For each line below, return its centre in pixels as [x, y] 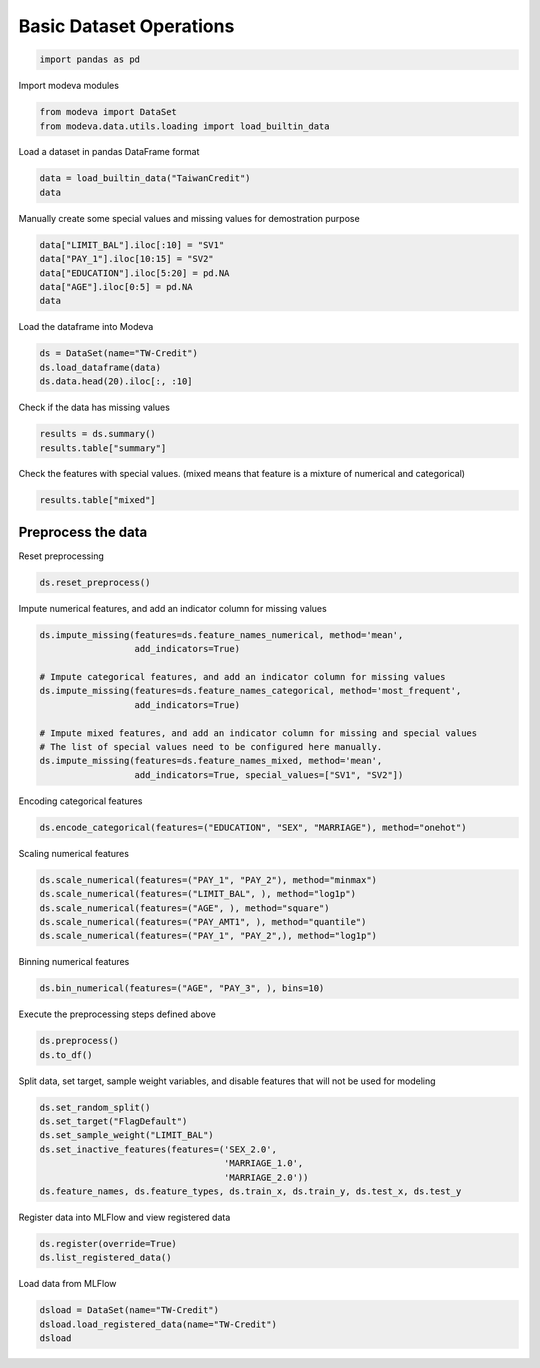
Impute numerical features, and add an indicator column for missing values [172, 608]
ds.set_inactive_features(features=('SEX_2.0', [158, 1149]
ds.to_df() [66, 1054]
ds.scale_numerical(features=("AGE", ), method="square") [184, 908]
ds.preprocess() [79, 1041]
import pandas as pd [89, 59]
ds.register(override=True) [108, 1243]
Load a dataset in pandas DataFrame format [109, 152]
